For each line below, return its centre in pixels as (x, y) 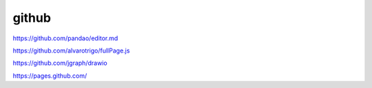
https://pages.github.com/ (50, 76)
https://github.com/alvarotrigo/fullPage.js (71, 50)
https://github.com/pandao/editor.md (65, 38)
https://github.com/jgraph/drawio (60, 63)
